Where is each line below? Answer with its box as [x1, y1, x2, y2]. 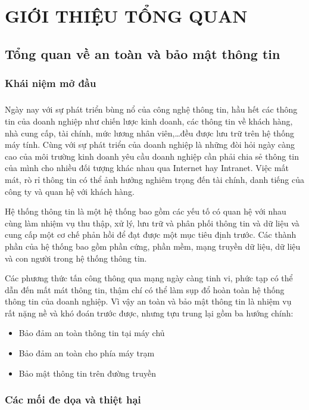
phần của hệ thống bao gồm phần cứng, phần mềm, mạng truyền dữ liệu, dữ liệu [5, 240, 301, 252]
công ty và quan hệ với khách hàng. [5, 185, 135, 197]
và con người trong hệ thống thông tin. [5, 251, 147, 264]
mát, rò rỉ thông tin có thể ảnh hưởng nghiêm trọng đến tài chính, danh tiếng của [5, 173, 305, 185]
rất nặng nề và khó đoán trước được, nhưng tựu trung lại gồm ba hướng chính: [5, 306, 294, 319]
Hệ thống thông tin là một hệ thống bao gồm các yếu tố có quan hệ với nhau [5, 205, 286, 218]
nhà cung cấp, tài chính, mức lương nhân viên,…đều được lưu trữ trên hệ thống [5, 126, 294, 139]
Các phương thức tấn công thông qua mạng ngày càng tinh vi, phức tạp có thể [5, 272, 293, 284]
